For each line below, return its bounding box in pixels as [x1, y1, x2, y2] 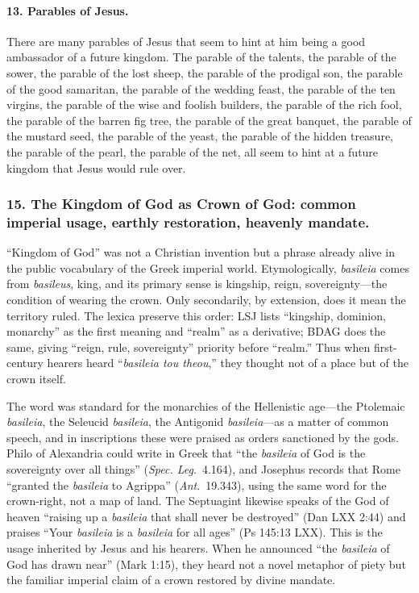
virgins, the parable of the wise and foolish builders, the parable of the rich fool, [6, 96, 402, 113]
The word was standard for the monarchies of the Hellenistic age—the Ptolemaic [6, 397, 405, 414]
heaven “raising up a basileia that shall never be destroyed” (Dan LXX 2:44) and [6, 507, 406, 524]
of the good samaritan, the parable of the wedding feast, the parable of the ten [6, 80, 396, 97]
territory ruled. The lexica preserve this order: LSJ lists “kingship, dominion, [6, 307, 386, 324]
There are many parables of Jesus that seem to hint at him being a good [6, 32, 366, 49]
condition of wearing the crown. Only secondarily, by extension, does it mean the [6, 291, 406, 308]
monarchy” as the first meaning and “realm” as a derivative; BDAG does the [6, 323, 386, 340]
